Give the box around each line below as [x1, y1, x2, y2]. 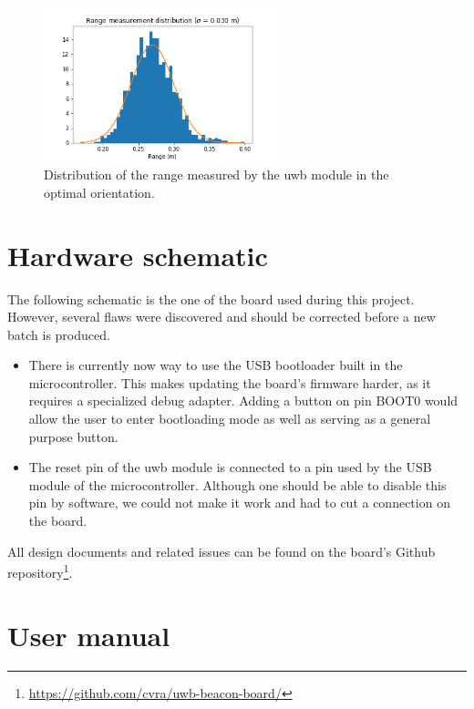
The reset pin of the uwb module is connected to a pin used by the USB [28, 457, 432, 477]
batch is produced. [7, 324, 110, 344]
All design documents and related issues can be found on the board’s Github [7, 541, 436, 560]
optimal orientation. [44, 182, 155, 201]
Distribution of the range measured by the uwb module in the [44, 165, 389, 184]
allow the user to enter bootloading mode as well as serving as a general [28, 409, 431, 428]
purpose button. [28, 426, 118, 446]
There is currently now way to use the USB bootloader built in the [28, 355, 403, 375]
